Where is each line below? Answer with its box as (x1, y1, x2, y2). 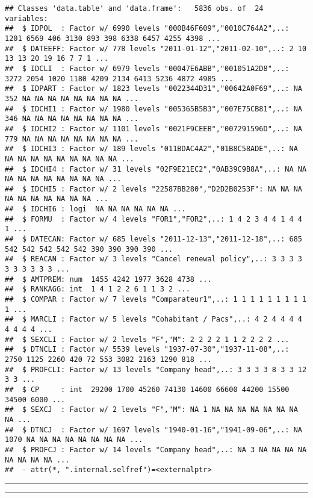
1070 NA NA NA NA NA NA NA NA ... (5, 435, 143, 444)
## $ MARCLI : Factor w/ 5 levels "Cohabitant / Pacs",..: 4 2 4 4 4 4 (5, 315, 302, 324)
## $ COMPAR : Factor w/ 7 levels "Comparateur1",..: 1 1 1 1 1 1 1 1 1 (5, 295, 307, 304)
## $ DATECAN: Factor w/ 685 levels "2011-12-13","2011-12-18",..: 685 (5, 235, 302, 244)
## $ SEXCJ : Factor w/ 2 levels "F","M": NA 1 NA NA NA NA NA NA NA (5, 405, 298, 414)
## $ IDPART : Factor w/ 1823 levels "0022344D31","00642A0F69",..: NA (5, 84, 302, 93)
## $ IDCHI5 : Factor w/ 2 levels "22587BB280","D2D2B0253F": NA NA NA (5, 184, 302, 193)
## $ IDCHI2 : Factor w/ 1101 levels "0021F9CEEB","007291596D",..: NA (5, 124, 302, 133)
